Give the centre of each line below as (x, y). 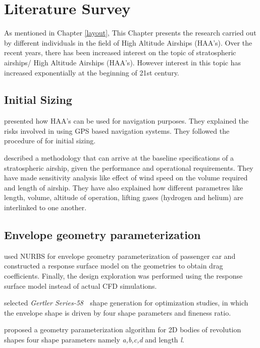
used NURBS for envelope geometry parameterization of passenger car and (120, 256)
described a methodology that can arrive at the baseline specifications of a (119, 158)
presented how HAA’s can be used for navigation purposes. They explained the (126, 121)
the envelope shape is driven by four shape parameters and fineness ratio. (118, 312)
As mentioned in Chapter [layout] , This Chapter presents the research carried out (130, 33)
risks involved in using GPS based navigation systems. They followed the (117, 130)
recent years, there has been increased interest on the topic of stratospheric (120, 52)
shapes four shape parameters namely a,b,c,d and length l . (94, 339)
